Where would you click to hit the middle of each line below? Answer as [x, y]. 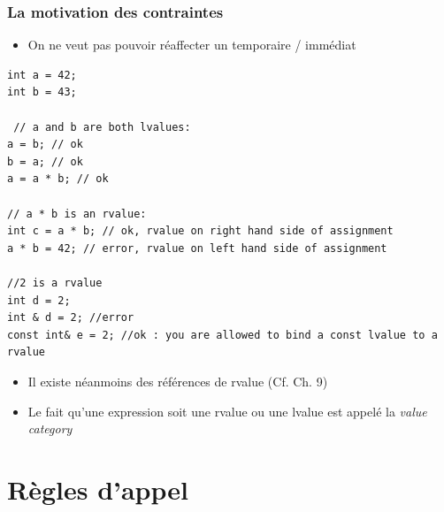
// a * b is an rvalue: [77, 214]
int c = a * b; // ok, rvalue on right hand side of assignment [200, 231]
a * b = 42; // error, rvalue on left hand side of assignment [197, 248]
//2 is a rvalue [55, 283]
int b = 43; [42, 92]
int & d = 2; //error [71, 318]
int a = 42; [42, 75]
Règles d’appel [98, 489]
